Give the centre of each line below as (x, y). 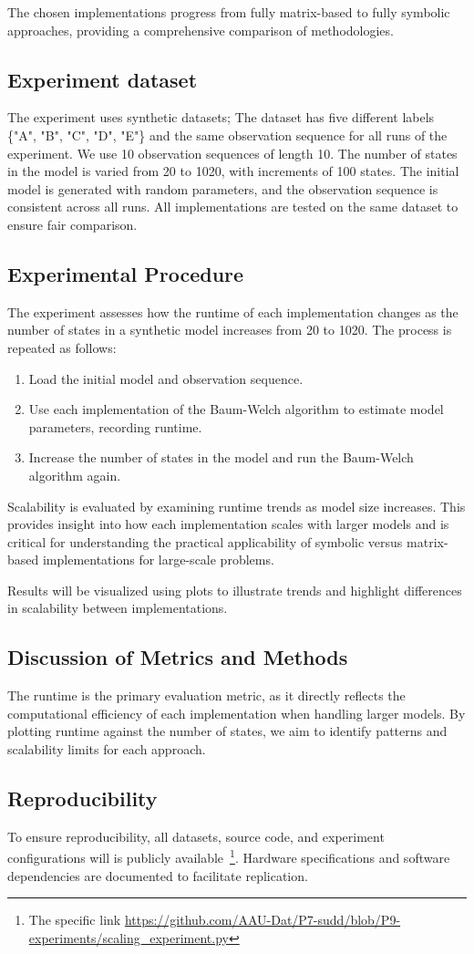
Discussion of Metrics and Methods (178, 657)
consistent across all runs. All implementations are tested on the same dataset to (233, 207)
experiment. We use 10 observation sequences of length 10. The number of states (232, 153)
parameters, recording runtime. (115, 426)
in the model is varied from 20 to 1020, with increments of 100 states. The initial (233, 171)
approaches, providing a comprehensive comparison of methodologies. (201, 30)
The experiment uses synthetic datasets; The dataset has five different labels (221, 117)
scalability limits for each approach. (107, 749)
